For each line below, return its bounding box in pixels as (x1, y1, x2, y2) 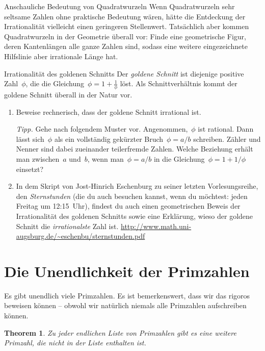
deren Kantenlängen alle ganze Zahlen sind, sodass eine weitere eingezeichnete (4, 41, 248, 52)
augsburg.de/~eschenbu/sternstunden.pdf (16, 231, 145, 241)
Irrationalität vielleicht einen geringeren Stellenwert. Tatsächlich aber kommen (4, 21, 249, 32)
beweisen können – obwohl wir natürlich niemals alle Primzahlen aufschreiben (4, 300, 247, 311)
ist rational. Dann (198, 123, 254, 134)
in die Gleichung (153, 153, 205, 164)
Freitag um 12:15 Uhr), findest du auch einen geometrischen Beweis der (16, 200, 241, 211)
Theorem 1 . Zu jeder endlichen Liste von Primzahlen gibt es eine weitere (4, 327, 236, 338)
